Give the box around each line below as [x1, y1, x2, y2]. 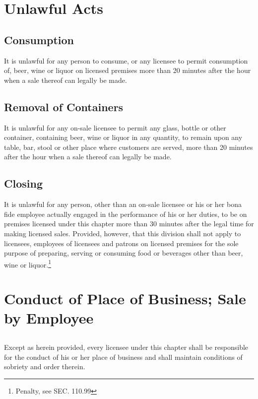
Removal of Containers [4, 99, 124, 114]
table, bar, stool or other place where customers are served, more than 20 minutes [4, 141, 253, 152]
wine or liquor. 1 [4, 258, 51, 269]
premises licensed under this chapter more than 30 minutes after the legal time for [4, 218, 254, 229]
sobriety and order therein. [4, 361, 85, 372]
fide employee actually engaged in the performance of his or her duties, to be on [4, 208, 247, 219]
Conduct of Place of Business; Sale [4, 288, 246, 309]
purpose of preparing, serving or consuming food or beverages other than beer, [4, 248, 243, 258]
